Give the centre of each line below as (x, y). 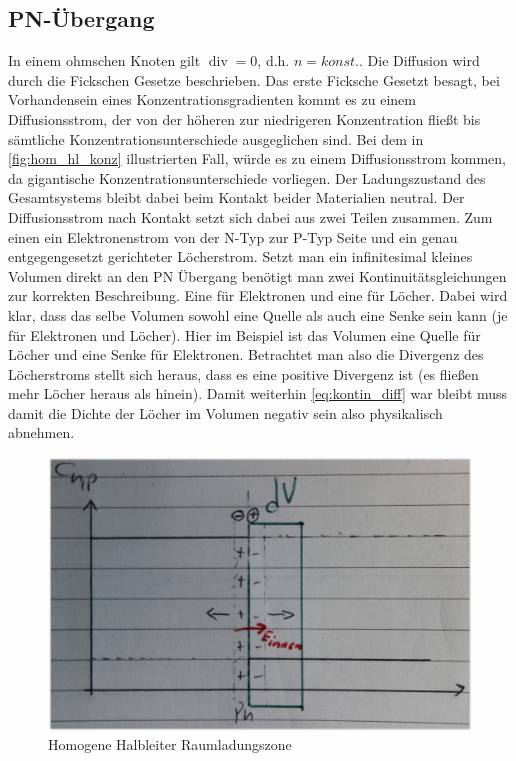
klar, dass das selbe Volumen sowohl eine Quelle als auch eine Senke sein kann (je (258, 314)
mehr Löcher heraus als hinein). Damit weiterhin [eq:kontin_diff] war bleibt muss (258, 393)
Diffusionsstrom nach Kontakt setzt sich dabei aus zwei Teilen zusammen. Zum (250, 216)
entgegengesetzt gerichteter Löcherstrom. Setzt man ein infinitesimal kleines (240, 256)
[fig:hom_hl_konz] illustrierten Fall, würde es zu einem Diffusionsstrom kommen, (257, 158)
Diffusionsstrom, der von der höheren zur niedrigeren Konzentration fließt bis (244, 118)
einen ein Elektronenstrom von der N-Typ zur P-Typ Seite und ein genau (233, 236)
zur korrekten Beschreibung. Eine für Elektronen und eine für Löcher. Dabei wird (258, 295)
